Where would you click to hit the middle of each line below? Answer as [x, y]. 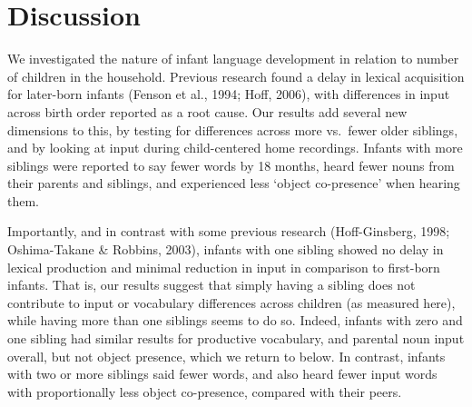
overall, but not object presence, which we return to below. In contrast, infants [226, 356]
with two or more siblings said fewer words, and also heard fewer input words [222, 374]
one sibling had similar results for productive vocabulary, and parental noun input [236, 338]
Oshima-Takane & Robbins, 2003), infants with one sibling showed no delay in [226, 249]
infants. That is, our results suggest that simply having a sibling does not [211, 285]
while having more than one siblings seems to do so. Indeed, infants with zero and [235, 320]
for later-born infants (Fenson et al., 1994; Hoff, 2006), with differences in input [229, 94]
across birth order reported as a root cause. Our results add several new [207, 111]
